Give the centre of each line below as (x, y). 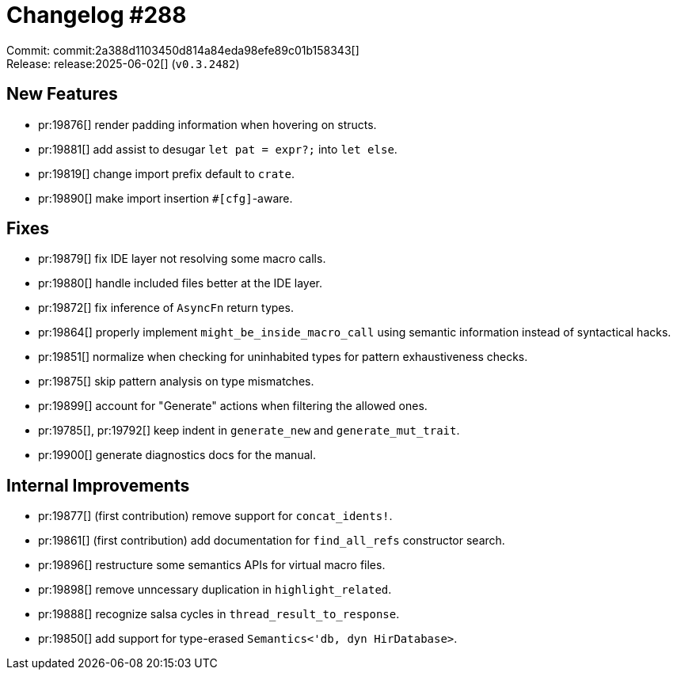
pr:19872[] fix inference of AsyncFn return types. (166, 308)
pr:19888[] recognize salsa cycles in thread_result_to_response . (219, 614)
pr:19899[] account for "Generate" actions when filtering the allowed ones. (233, 406)
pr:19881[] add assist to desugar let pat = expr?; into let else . (218, 149)
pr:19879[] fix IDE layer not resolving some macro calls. (182, 259)
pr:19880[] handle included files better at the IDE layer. (180, 283)
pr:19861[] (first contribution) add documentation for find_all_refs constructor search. (272, 541)
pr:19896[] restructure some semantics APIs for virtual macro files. (212, 565)
